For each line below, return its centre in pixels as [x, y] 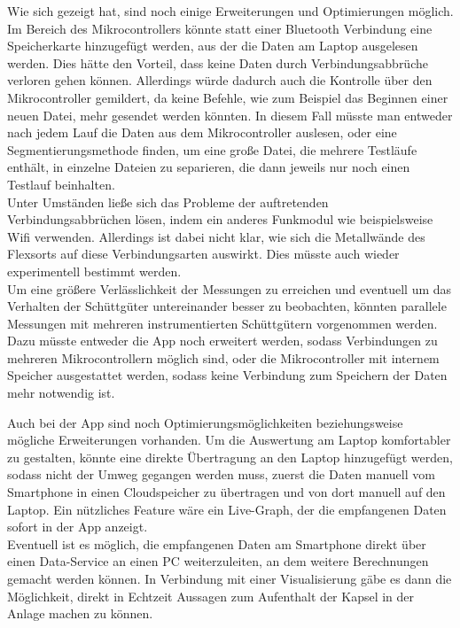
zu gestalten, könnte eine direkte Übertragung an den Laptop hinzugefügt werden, [230, 457]
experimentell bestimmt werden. [94, 271]
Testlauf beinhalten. [61, 184]
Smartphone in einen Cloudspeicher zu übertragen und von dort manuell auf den [226, 492]
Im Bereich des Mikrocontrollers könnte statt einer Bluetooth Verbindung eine [220, 28]
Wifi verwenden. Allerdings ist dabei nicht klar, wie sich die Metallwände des [216, 236]
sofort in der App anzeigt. [78, 527]
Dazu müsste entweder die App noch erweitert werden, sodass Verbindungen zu [222, 341]
